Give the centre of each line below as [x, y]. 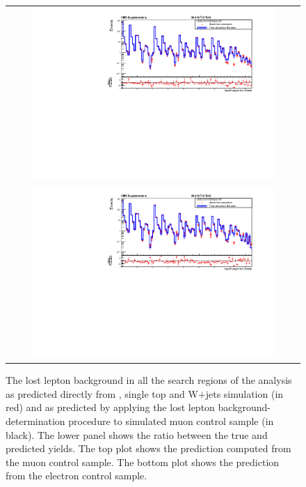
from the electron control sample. [76, 476]
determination [35, 421]
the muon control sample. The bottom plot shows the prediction [143, 462]
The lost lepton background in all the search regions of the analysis [149, 380]
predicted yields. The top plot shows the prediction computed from [148, 448]
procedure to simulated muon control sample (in [171, 421]
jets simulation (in [244, 393]
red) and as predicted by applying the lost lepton [110, 407]
